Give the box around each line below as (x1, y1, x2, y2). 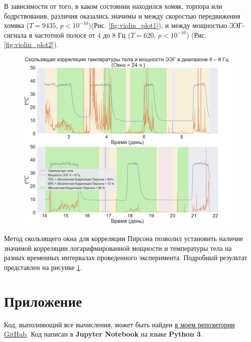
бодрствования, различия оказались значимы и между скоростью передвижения (4, 10, 240, 21)
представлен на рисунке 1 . (4, 262, 82, 272)
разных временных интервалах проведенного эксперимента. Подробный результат (4, 252, 248, 263)
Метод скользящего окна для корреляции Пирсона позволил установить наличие (4, 233, 243, 244)
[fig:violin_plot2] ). (4, 39, 59, 49)
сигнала (4, 29, 27, 40)
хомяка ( (4, 20, 29, 30)
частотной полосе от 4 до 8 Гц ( (34, 29, 131, 40)
